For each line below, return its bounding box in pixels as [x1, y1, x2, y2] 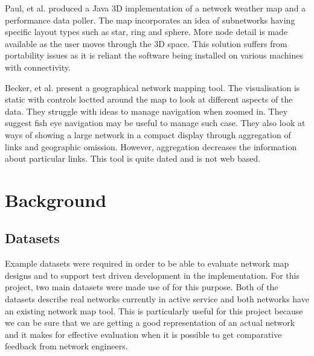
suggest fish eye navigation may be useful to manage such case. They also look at [5, 116, 306, 129]
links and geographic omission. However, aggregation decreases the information [5, 140, 297, 153]
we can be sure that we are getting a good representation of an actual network [5, 316, 295, 329]
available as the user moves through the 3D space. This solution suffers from [5, 37, 287, 49]
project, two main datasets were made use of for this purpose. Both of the [5, 281, 278, 293]
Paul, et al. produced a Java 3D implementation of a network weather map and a [5, 2, 306, 14]
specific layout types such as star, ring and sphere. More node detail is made [5, 25, 288, 38]
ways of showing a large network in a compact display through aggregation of [5, 128, 291, 141]
